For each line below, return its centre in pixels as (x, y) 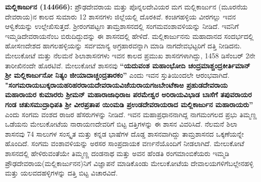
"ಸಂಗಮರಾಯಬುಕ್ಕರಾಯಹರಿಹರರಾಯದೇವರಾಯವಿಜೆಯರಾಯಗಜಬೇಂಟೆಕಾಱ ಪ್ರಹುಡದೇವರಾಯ (116, 85)
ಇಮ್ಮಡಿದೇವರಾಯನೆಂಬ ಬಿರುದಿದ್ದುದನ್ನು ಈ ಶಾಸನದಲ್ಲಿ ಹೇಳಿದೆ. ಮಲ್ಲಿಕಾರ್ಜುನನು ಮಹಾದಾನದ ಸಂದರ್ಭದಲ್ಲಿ (129, 36)
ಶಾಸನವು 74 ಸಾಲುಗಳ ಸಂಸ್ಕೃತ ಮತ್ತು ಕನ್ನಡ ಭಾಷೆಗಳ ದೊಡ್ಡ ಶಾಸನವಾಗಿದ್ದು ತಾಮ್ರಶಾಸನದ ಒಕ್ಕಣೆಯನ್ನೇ (124, 133)
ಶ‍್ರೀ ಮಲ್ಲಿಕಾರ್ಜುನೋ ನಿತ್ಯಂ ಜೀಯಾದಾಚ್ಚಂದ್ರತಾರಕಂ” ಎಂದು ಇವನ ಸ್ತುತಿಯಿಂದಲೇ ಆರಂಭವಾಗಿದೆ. (117, 75)
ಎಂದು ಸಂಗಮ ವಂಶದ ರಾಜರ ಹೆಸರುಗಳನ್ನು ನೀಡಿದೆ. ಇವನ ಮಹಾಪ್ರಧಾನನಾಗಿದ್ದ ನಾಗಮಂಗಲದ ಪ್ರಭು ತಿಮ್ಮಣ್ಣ (131, 114)
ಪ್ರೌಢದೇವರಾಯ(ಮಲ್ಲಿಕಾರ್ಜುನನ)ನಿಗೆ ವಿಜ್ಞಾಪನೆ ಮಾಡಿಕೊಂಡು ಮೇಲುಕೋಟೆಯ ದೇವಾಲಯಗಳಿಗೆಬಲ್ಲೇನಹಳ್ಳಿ (129, 163)
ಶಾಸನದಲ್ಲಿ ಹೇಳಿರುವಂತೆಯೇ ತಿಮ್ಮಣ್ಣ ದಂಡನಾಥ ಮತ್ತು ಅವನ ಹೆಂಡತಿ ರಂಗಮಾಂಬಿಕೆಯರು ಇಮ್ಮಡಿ (117, 153)
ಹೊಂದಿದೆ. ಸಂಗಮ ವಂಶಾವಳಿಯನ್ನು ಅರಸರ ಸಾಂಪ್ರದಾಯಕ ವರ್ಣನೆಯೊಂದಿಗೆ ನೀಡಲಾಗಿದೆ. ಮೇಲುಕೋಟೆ (125, 143)
